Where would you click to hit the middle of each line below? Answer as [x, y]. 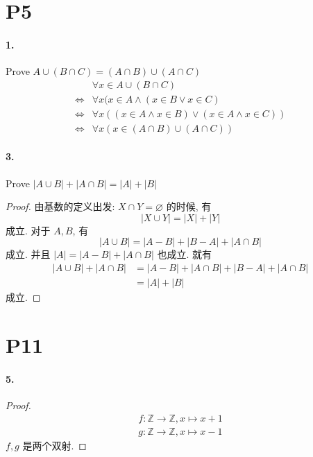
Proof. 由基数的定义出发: [60, 206]
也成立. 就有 [185, 254]
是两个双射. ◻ [54, 445]
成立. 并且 [28, 254]
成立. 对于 [28, 230]
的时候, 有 [189, 206]
